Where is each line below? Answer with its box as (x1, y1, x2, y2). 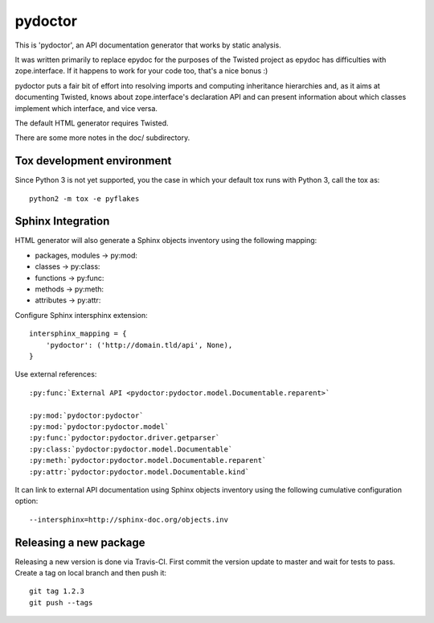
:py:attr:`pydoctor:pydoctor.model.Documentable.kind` (29, 467, 250, 477)
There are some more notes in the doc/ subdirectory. (14, 133, 190, 142)
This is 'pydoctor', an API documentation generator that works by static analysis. (14, 40, 281, 50)
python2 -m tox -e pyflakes (29, 194, 140, 203)
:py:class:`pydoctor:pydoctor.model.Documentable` (29, 444, 233, 454)
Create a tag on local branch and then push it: (14, 567, 167, 577)
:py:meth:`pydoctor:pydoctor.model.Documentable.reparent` (29, 456, 267, 465)
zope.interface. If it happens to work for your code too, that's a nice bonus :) (14, 66, 268, 76)
